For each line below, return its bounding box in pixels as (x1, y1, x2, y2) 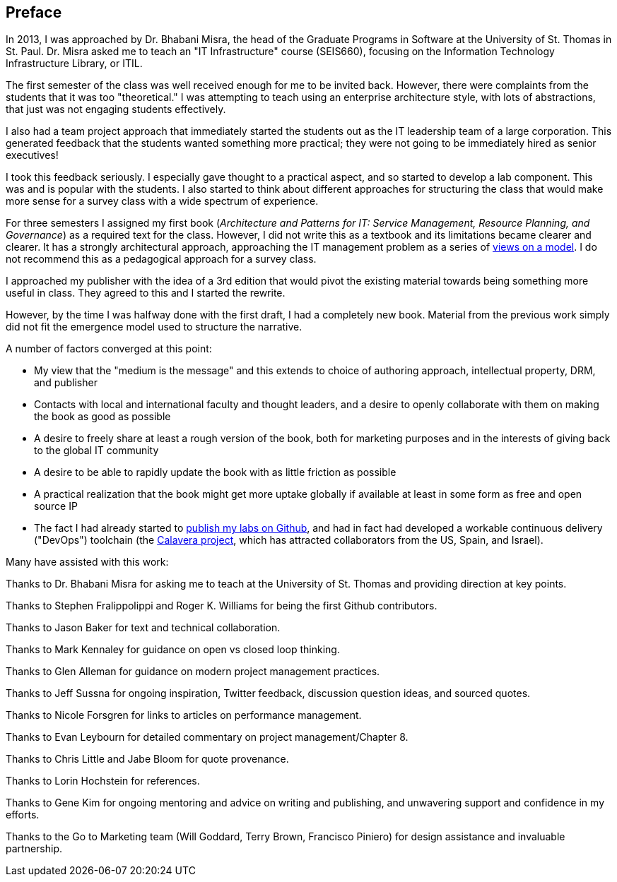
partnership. (6, 842, 63, 855)
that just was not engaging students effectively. (6, 103, 226, 116)
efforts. (6, 809, 40, 821)
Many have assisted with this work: (6, 556, 169, 568)
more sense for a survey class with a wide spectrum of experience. (6, 195, 319, 208)
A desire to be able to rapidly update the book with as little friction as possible (34, 466, 396, 479)
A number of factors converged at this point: (6, 342, 212, 355)
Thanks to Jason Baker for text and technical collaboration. (6, 621, 281, 634)
